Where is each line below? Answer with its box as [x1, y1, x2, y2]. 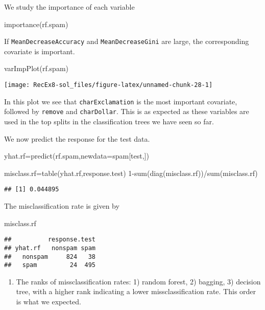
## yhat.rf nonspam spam [4, 244, 95, 252]
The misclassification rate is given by [4, 201, 119, 211]
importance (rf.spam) [4, 18, 68, 29]
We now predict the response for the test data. [4, 133, 150, 144]
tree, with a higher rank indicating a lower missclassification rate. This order [16, 286, 256, 297]
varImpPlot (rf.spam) [4, 63, 68, 74]
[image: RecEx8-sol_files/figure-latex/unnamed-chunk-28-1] [4, 81, 213, 89]
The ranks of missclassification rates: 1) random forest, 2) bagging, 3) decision [16, 276, 261, 286]
